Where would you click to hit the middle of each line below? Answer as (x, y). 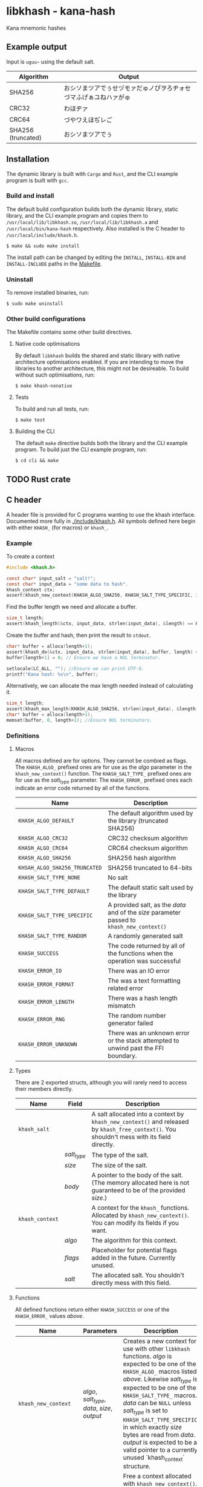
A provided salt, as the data (147, 905)
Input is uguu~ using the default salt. (51, 61)
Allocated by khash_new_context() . (140, 1215)
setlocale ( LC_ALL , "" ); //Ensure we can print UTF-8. (76, 668)
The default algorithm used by (150, 813)
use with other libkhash (156, 1349)
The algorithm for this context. (134, 1240)
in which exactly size (153, 1427)
